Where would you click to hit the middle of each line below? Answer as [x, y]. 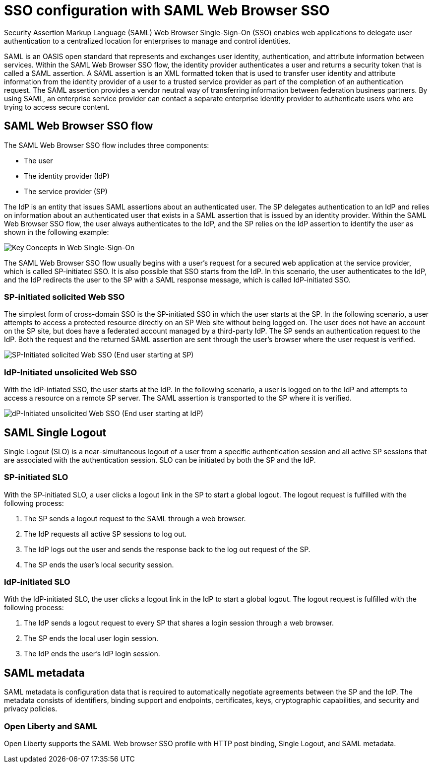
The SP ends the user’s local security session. [99, 564]
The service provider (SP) [66, 191]
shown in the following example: [57, 232]
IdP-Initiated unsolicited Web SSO [71, 372]
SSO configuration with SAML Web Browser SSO [167, 10]
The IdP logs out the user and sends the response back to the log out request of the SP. [167, 549]
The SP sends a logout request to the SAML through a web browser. [135, 518]
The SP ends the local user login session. [91, 638]
